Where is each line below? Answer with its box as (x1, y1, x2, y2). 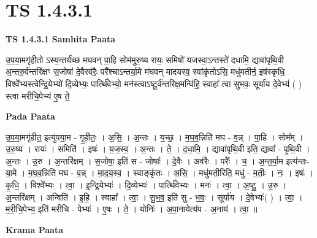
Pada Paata (6, 110, 55, 123)
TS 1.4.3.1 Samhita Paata (6, 33, 116, 45)
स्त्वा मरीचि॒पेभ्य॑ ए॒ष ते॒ (6, 89, 70, 102)
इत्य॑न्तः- (286, 154, 310, 167)
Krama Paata (6, 223, 63, 236)
